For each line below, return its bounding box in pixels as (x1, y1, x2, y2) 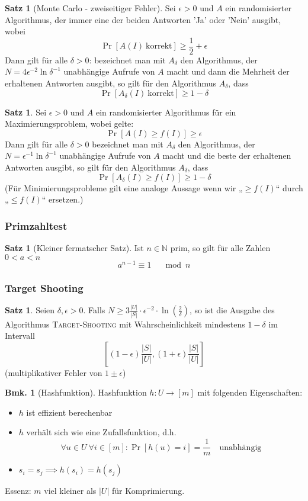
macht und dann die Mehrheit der (166, 65, 290, 78)
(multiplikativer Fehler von (5, 366, 102, 378)
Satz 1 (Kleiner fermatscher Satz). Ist (5, 242, 144, 253)
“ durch (275, 181, 303, 194)
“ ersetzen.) (41, 193, 84, 205)
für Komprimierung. (111, 484, 185, 497)
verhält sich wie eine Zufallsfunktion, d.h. (26, 426, 177, 438)
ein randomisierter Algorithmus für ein (95, 105, 236, 118)
